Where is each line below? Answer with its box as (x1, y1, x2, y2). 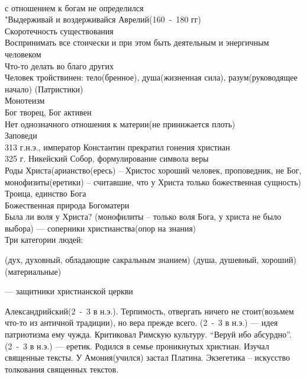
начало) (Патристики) (5, 82, 83, 95)
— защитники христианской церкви (5, 285, 133, 297)
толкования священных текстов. (5, 362, 119, 375)
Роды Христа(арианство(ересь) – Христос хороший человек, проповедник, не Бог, (5, 163, 302, 176)
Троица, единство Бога (5, 187, 86, 200)
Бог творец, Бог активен (5, 105, 92, 118)
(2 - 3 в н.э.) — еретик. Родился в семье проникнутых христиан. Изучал (5, 339, 269, 352)
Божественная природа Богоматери (5, 198, 130, 211)
